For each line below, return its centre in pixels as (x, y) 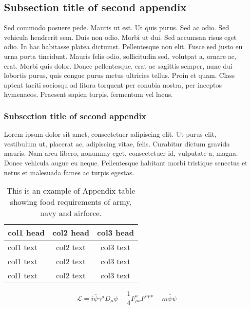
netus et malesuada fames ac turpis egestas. (69, 172)
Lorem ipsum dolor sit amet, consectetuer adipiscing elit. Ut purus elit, (110, 134)
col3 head (116, 233)
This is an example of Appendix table (71, 191)
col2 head (71, 233)
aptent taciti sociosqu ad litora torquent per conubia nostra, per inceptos (113, 84)
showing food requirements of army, (71, 202)
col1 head (26, 233)
